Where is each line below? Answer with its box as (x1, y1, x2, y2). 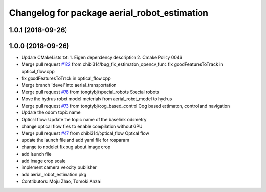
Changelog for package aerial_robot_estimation (9, 7, 209, 18)
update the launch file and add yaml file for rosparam (21, 137, 129, 143)
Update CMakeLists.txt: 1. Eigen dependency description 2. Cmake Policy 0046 (21, 55, 182, 61)
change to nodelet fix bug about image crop (21, 144, 111, 150)
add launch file (21, 151, 52, 157)
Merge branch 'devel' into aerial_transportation (21, 82, 117, 88)
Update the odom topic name (21, 110, 81, 115)
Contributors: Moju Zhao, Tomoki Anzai (21, 178, 101, 184)
